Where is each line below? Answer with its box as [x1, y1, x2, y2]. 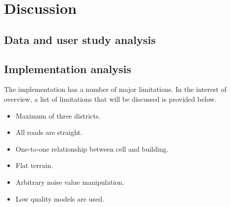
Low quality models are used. [15, 193, 104, 204]
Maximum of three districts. [15, 110, 101, 121]
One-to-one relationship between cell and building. [15, 143, 169, 154]
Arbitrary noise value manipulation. [15, 176, 124, 187]
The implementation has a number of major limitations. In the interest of [4, 84, 227, 94]
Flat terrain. [15, 160, 53, 170]
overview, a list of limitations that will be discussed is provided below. [4, 93, 217, 104]
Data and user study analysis [4, 32, 156, 47]
